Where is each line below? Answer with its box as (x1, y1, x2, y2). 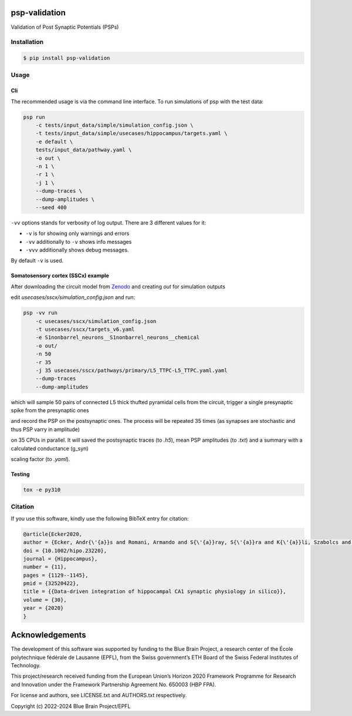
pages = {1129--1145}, (23, 572, 89, 579)
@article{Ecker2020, (23, 530, 82, 537)
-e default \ (35, 138, 73, 145)
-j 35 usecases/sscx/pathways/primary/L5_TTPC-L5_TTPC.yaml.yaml (35, 367, 228, 374)
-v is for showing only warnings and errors (25, 230, 130, 237)
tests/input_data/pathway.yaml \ (35, 147, 132, 153)
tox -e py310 (23, 486, 61, 493)
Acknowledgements (11, 630, 86, 640)
